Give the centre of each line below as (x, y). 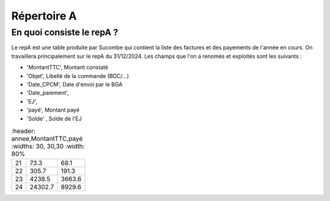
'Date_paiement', (48, 93)
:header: (24, 131)
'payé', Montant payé (53, 110)
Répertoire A (44, 16)
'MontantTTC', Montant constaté (68, 68)
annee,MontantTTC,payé (47, 139)
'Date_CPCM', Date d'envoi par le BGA (75, 84)
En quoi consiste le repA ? (65, 32)
